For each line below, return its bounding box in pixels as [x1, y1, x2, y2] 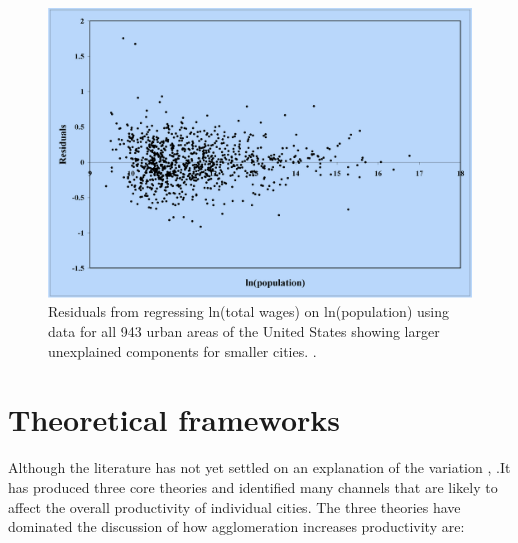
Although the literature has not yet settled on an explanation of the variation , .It [8, 457, 511, 478]
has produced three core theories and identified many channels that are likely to [8, 476, 498, 497]
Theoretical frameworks [8, 399, 341, 440]
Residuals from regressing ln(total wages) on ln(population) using [48, 301, 449, 322]
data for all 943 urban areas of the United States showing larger [48, 321, 440, 342]
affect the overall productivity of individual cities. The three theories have [8, 496, 461, 517]
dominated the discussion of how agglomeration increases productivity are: [8, 516, 465, 537]
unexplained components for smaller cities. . [48, 340, 317, 361]
